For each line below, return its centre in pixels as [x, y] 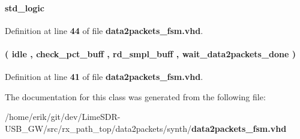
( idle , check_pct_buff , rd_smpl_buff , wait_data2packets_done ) [151, 53]
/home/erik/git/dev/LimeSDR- [63, 117]
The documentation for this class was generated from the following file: [135, 96]
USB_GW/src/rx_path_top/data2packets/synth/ [98, 128]
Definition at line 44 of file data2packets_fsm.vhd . [104, 30]
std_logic [25, 7]
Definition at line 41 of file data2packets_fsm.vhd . [104, 77]
